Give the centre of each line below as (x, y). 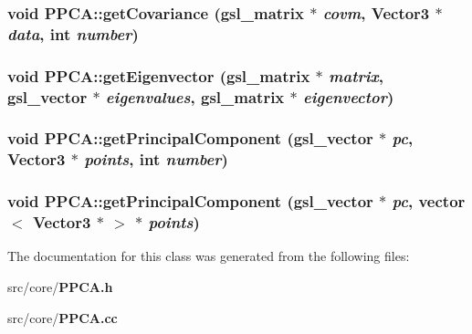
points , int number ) (156, 159)
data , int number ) (73, 33)
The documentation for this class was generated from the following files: (209, 256)
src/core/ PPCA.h (60, 287)
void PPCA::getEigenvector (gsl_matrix (159, 75)
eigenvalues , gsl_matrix (195, 96)
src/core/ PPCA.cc (63, 317)
